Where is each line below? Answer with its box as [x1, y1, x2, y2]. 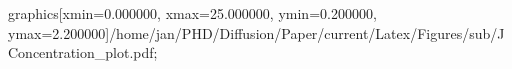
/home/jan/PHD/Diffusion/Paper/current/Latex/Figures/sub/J [109, 22, 505, 43]
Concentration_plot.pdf [8, 42, 154, 63]
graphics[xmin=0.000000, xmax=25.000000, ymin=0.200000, [8, 3, 377, 23]
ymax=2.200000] [8, 22, 110, 43]
